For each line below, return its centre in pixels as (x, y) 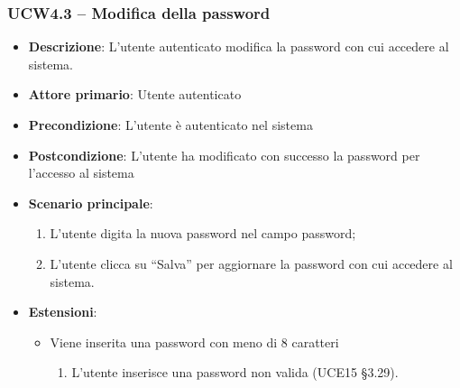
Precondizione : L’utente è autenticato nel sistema (170, 125)
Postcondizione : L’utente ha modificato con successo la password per (224, 155)
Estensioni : (63, 312)
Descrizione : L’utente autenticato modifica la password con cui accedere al (239, 46)
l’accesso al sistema (81, 173)
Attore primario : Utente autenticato (135, 94)
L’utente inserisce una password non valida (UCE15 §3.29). (235, 372)
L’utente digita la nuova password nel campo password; (203, 233)
